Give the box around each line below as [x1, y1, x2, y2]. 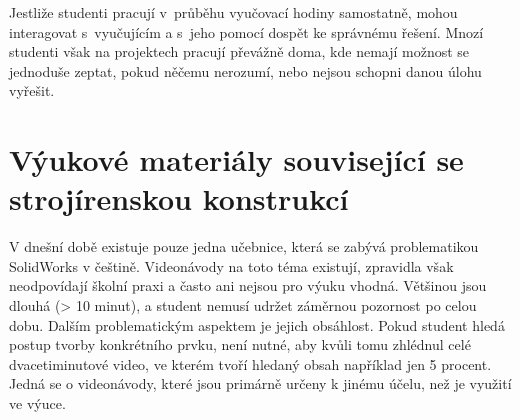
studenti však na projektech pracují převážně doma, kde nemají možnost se [9, 41, 470, 62]
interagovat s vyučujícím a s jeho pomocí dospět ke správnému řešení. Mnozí [9, 21, 484, 42]
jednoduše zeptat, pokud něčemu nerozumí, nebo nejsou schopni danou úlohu [9, 60, 482, 81]
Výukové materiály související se [9, 139, 464, 180]
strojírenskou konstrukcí [9, 178, 349, 219]
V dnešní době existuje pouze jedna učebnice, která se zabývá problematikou [9, 236, 479, 257]
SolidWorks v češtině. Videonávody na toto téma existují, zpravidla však [9, 255, 454, 276]
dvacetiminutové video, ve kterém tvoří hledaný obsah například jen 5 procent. [9, 353, 492, 374]
